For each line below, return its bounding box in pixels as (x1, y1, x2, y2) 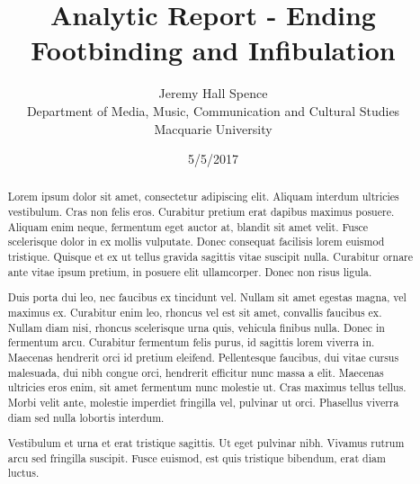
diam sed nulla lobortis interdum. (7, 409, 165, 425)
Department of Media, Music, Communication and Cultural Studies (26, 101, 400, 120)
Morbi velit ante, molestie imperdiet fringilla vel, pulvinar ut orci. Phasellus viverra (7, 394, 399, 409)
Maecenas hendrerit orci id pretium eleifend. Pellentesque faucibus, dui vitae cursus (7, 349, 399, 364)
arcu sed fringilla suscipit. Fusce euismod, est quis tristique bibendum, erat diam (7, 450, 386, 465)
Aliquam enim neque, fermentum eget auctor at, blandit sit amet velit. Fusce (7, 219, 369, 234)
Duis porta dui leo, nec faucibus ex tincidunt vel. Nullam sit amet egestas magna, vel (7, 290, 407, 305)
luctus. (7, 465, 40, 480)
